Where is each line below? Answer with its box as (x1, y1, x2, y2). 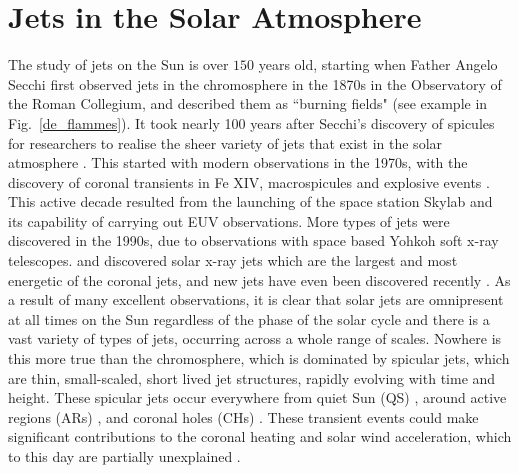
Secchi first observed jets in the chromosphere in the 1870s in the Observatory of (8, 73, 502, 94)
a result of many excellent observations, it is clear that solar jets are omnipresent (8, 289, 504, 310)
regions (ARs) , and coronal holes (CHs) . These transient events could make (8, 406, 479, 427)
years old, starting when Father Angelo (258, 54, 498, 75)
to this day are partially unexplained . (8, 446, 241, 466)
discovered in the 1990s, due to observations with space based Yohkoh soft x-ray (8, 230, 499, 251)
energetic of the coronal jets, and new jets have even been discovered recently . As (8, 269, 511, 290)
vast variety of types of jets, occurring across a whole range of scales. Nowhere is (8, 328, 502, 349)
